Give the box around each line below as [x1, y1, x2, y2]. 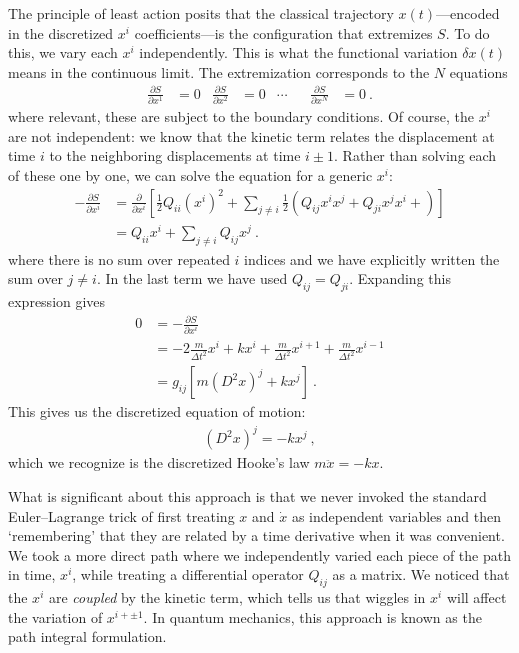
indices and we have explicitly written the [244, 248, 500, 269]
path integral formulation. [8, 626, 167, 647]
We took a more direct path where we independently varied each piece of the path [8, 544, 511, 565]
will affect [446, 587, 507, 608]
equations [449, 61, 508, 82]
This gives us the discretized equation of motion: [8, 401, 306, 422]
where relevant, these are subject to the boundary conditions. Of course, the [8, 106, 475, 127]
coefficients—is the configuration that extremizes [134, 22, 433, 43]
